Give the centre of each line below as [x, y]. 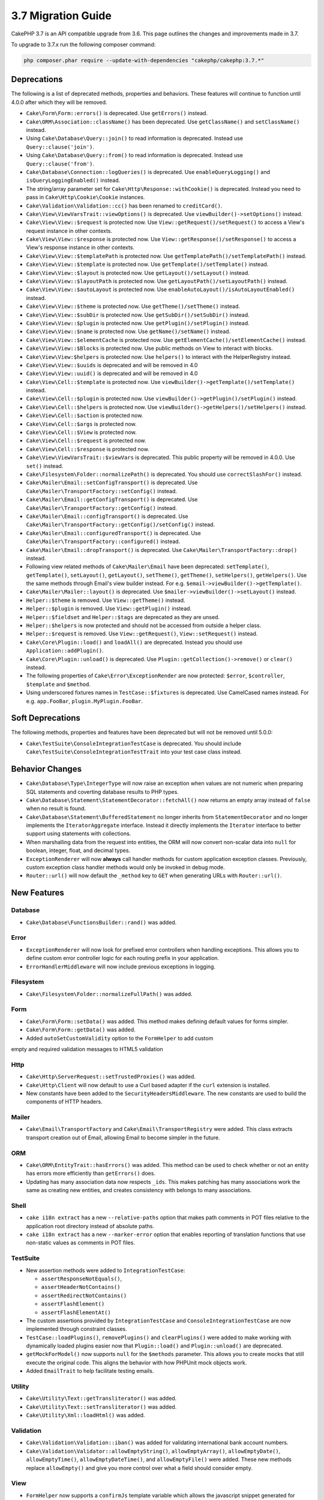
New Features [37, 893]
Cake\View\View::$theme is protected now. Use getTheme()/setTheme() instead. [133, 307]
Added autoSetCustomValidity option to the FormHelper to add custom [120, 1038]
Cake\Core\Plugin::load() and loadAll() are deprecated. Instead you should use [134, 642]
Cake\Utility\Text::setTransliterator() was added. [101, 1406]
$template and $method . [58, 684]
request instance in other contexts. [69, 230]
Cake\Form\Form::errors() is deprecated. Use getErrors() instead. [117, 113]
